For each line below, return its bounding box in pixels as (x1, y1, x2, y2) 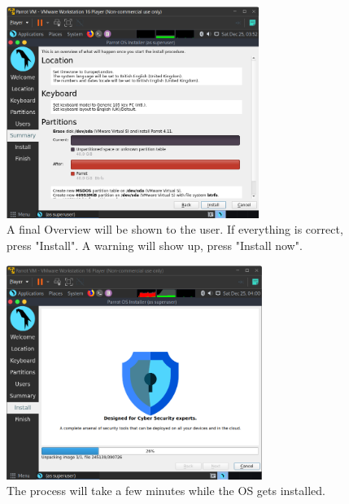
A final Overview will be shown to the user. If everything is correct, (7, 221, 343, 238)
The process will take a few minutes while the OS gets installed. (7, 482, 325, 499)
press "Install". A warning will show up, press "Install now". (7, 236, 303, 253)
